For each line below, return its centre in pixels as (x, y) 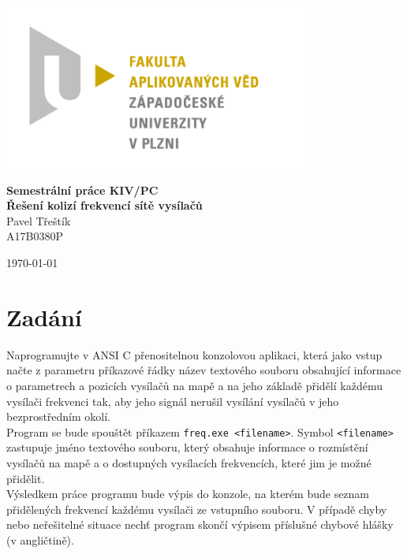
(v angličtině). (40, 539)
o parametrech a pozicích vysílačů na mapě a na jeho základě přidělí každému (194, 385)
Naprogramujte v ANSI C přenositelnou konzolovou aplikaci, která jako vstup (194, 354)
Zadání (44, 316)
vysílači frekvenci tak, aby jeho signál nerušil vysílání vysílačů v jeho (173, 401)
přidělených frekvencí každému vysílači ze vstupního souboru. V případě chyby (197, 509)
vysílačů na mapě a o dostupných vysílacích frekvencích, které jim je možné (189, 463)
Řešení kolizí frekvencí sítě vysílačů (105, 205)
